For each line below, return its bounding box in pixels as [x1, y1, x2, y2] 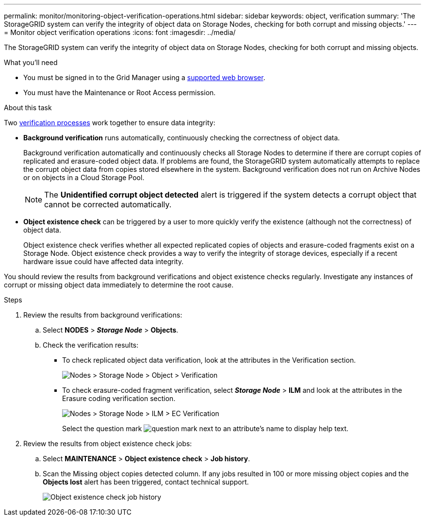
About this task [4, 103, 52, 112]
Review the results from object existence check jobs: [23, 439, 192, 448]
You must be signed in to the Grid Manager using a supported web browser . [23, 73, 265, 82]
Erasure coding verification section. [62, 394, 176, 403]
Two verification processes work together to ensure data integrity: [4, 118, 215, 127]
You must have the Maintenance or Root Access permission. [23, 88, 216, 97]
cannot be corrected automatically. [44, 200, 172, 209]
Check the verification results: [43, 341, 139, 349]
